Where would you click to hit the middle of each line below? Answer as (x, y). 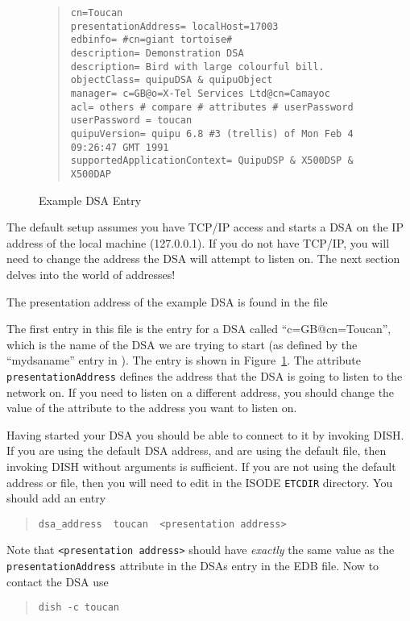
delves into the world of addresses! (91, 274)
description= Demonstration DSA (157, 53)
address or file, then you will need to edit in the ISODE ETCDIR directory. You (200, 482)
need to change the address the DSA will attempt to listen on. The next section (203, 258)
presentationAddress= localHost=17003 (174, 26)
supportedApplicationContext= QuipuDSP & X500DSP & (212, 161)
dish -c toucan (79, 608)
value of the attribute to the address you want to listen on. (152, 408)
